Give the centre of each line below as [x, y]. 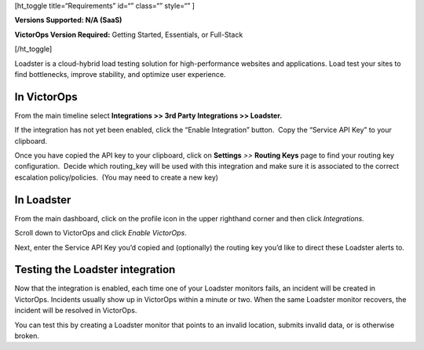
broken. [27, 335]
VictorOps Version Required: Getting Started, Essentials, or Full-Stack [129, 35]
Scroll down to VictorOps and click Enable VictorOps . [101, 233]
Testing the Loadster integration [95, 270]
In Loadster [43, 200]
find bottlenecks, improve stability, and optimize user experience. [120, 74]
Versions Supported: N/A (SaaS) [68, 20]
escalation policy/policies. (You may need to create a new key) [117, 177]
